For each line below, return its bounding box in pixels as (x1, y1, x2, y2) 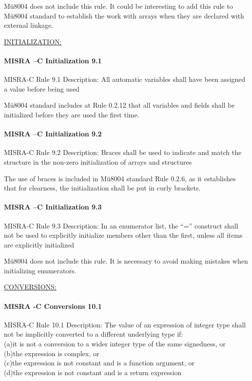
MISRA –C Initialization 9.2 (4, 129, 102, 139)
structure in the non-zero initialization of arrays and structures (4, 156, 192, 167)
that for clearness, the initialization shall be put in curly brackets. (4, 183, 201, 193)
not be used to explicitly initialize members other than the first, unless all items (4, 230, 243, 240)
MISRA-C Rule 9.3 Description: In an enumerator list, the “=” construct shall (4, 220, 238, 230)
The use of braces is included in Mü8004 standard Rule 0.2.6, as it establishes (4, 173, 236, 183)
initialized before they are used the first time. (4, 109, 139, 119)
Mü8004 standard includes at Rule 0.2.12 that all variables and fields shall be (4, 100, 235, 110)
